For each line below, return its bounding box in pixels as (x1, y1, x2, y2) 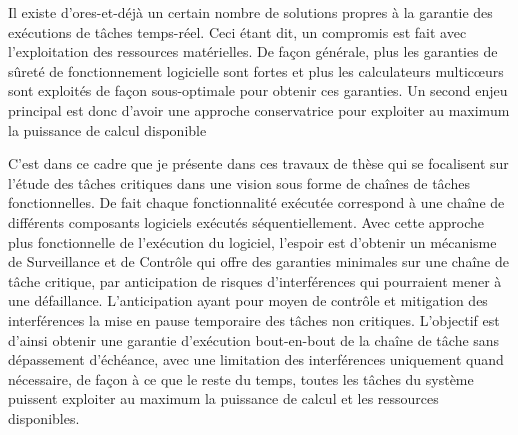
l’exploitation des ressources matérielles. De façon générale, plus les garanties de (8, 41, 498, 62)
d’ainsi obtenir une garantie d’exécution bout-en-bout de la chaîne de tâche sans (8, 329, 500, 350)
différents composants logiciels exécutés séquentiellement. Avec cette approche (8, 211, 485, 232)
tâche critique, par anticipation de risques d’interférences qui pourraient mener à (8, 270, 502, 291)
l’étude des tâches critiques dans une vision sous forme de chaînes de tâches (8, 172, 470, 193)
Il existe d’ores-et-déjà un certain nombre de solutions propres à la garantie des (8, 2, 493, 22)
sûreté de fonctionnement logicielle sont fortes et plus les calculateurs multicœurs (8, 60, 504, 81)
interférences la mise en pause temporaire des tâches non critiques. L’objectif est (8, 309, 500, 330)
